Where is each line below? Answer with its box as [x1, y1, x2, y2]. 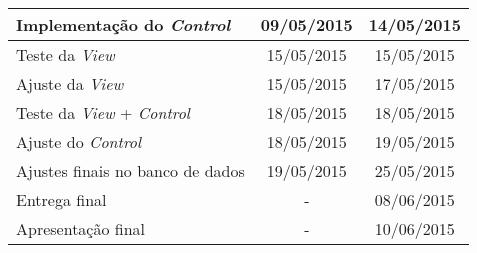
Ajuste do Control [16, 130, 142, 153]
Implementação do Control [16, 13, 231, 36]
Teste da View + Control [16, 101, 190, 124]
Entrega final [16, 188, 107, 211]
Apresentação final [16, 217, 146, 240]
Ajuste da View [16, 72, 124, 95]
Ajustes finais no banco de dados [16, 159, 245, 182]
